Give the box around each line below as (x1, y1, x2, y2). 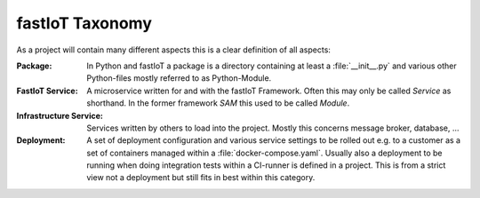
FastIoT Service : (16, 85, 79, 96)
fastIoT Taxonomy (16, 13, 153, 33)
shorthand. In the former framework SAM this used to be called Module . (86, 98, 350, 108)
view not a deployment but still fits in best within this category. (86, 172, 316, 183)
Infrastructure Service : (16, 110, 104, 121)
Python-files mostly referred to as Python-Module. (86, 73, 272, 83)
